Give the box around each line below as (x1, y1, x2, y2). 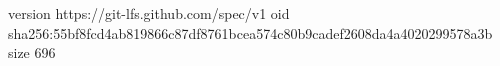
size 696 (8, 42, 56, 63)
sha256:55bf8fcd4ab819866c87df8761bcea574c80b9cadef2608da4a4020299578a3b (8, 22, 493, 43)
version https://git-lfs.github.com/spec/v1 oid (8, 3, 290, 23)
